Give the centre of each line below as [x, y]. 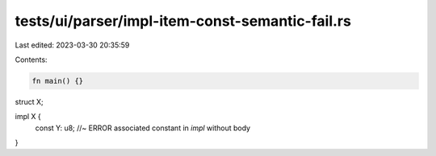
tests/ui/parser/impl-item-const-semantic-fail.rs [183, 21]
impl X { [28, 117]
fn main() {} [58, 81]
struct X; [29, 101]
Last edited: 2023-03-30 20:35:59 [72, 45]
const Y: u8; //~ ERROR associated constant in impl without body [143, 128]
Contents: [31, 60]
